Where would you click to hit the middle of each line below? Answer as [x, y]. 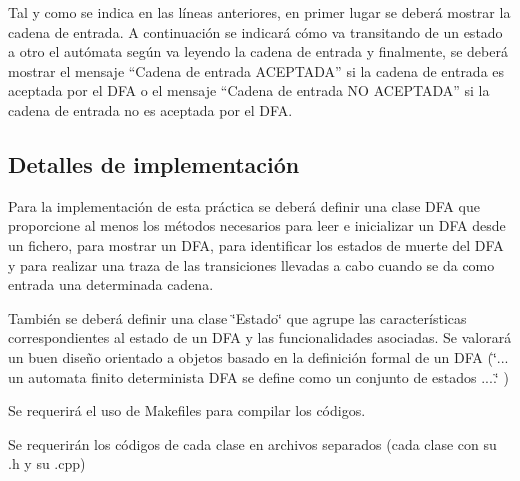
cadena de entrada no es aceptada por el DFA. [150, 109]
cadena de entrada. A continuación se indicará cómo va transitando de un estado [255, 31]
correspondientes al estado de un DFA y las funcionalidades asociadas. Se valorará [260, 337]
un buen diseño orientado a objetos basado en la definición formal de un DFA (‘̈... [258, 356]
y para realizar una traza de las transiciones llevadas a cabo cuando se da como [251, 264]
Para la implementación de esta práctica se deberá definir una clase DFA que [244, 205]
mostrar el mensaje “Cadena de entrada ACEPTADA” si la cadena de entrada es [256, 70]
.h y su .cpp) [47, 463]
